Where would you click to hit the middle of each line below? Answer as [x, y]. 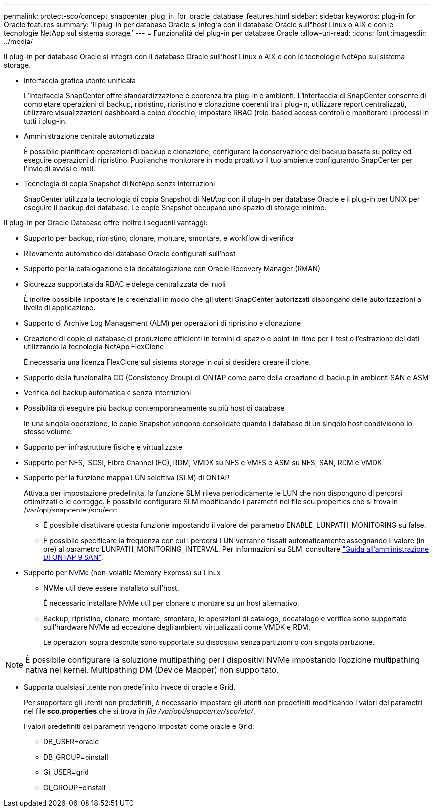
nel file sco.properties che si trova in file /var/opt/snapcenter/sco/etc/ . [139, 711]
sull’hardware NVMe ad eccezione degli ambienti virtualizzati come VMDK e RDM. [177, 627]
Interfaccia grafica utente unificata [80, 80]
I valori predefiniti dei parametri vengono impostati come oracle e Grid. [139, 726]
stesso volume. [48, 432]
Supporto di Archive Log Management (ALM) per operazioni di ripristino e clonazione [162, 323]
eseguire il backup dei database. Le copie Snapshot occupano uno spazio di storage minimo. [175, 207]
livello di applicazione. [60, 308]
